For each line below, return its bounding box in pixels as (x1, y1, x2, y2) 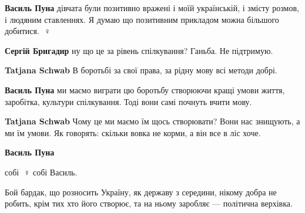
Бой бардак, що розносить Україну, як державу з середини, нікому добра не (5, 185, 277, 198)
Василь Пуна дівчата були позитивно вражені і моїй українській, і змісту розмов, (5, 2, 299, 13)
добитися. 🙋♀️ (5, 25, 51, 37)
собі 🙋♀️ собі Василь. (5, 165, 78, 178)
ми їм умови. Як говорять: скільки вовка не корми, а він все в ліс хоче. (5, 126, 261, 138)
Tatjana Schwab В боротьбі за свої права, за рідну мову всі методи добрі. (5, 64, 277, 76)
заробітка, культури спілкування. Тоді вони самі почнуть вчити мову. (5, 95, 252, 107)
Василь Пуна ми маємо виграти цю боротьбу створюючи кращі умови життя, (5, 83, 285, 96)
